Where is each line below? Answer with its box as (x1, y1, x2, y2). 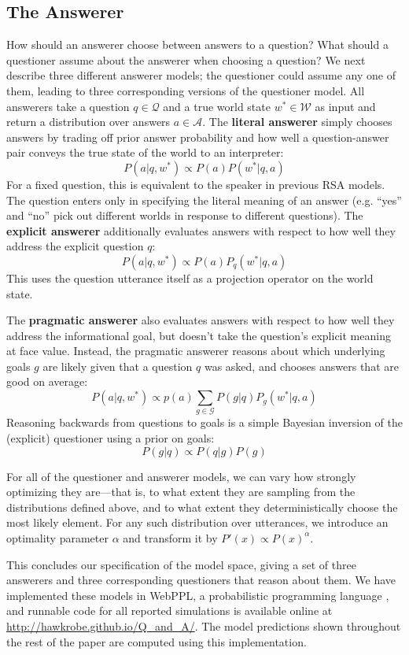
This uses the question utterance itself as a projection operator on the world (6, 269, 374, 286)
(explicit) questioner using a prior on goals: (6, 430, 215, 446)
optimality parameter (6, 529, 109, 546)
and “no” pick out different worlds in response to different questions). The (6, 207, 363, 224)
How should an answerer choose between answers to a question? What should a (6, 36, 389, 53)
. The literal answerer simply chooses (202, 113, 392, 130)
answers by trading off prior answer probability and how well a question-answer (6, 128, 389, 145)
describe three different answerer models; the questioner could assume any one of (6, 67, 396, 83)
